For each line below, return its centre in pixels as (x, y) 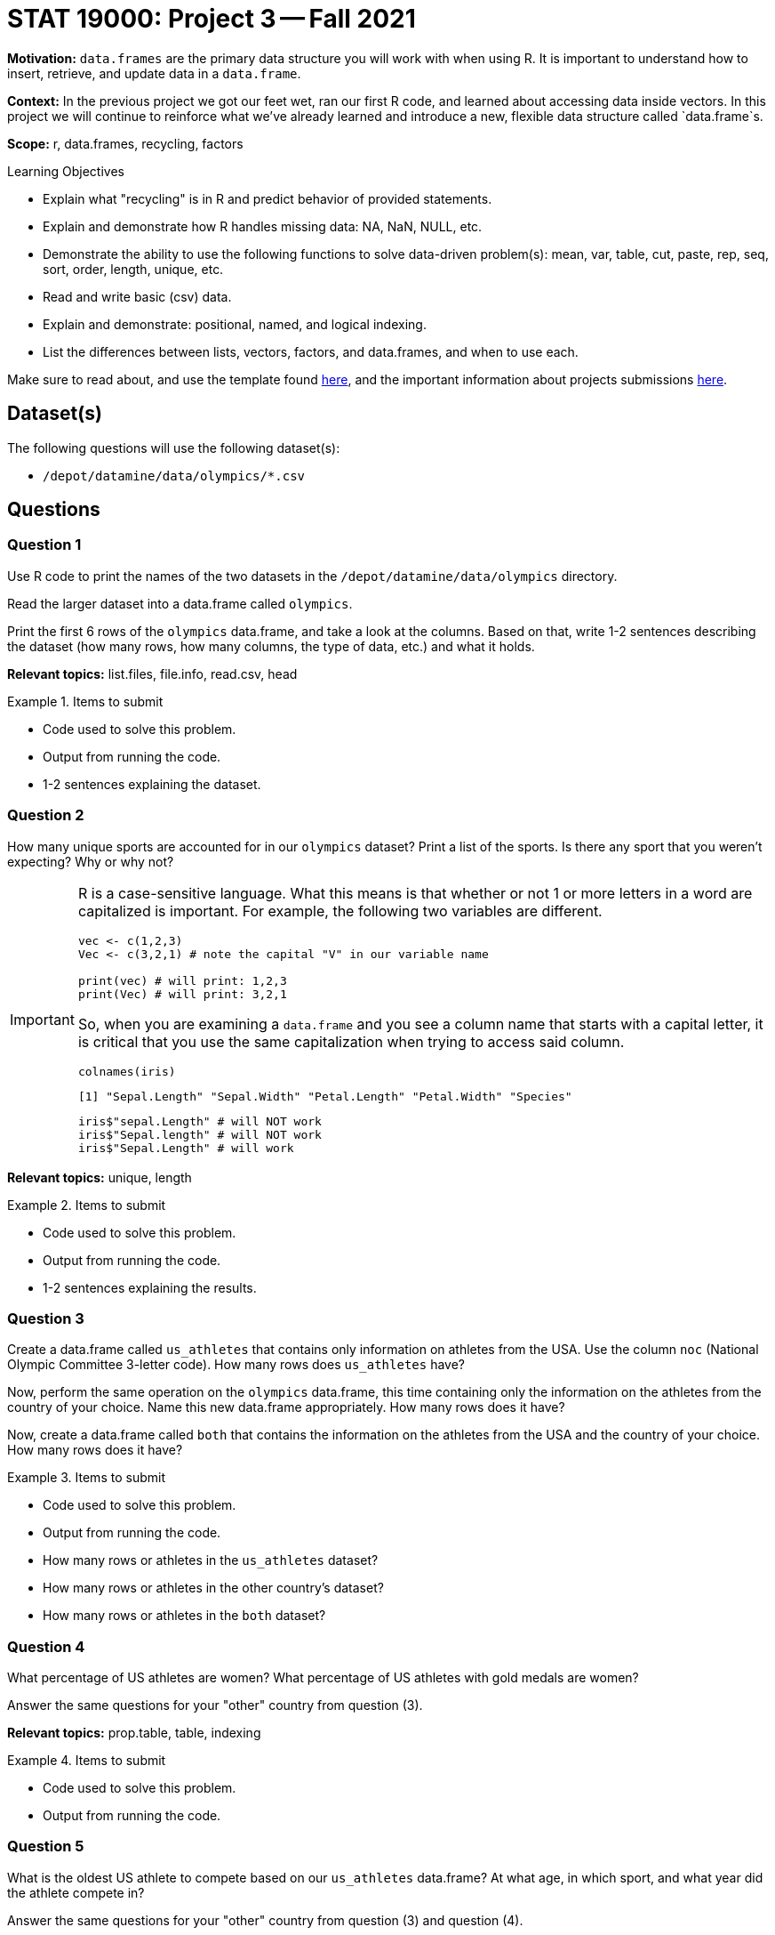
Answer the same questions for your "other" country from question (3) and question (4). (265, 1920)
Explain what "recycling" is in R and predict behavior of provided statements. (268, 198)
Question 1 (44, 545)
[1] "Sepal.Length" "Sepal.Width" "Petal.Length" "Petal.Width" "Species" (325, 1096)
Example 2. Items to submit (87, 1205)
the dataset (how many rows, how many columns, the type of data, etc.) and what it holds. (271, 646)
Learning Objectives (66, 171)
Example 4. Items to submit (87, 1761)
